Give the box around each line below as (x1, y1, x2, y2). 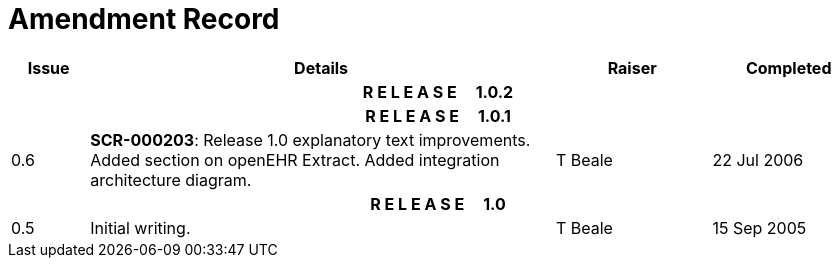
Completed (745, 57, 832, 78)
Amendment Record (8, 2, 280, 36)
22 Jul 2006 (712, 149, 804, 170)
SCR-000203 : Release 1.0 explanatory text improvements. (90, 129, 531, 150)
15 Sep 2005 (712, 217, 807, 238)
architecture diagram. (90, 169, 252, 190)
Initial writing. (90, 217, 191, 238)
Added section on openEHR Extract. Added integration (90, 149, 500, 170)
